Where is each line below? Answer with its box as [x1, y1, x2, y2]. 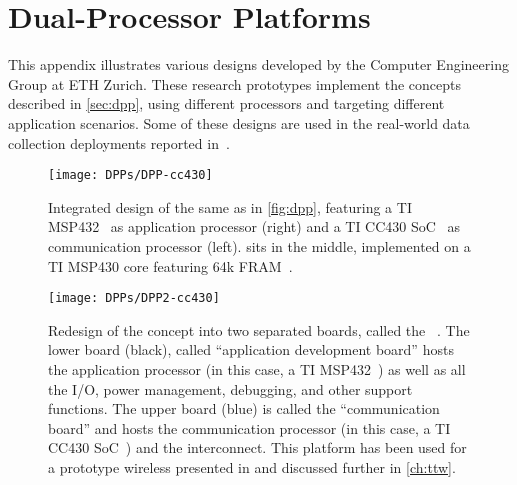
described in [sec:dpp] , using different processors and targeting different [8, 93, 445, 114]
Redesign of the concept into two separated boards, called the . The [48, 319, 470, 340]
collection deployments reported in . [8, 132, 230, 153]
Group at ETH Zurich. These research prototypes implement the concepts [8, 73, 462, 94]
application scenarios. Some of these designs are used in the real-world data [8, 112, 470, 133]
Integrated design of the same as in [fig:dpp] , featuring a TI [48, 196, 412, 217]
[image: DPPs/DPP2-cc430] [48, 291, 220, 306]
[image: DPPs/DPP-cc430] [48, 168, 213, 183]
